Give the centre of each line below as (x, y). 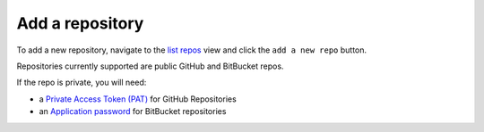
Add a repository (80, 23)
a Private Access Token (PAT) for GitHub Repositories (138, 99)
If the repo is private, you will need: (82, 82)
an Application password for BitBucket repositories (133, 111)
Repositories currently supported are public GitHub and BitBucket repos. (150, 66)
